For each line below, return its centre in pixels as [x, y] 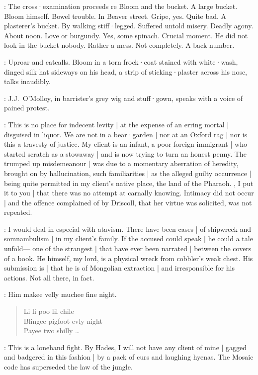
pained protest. [27, 108]
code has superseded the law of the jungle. [68, 367]
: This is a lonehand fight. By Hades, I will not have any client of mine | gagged [126, 347]
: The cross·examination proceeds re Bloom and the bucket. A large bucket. [121, 6]
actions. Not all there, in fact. [49, 277]
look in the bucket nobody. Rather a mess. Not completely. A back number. [119, 45]
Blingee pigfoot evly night [63, 321]
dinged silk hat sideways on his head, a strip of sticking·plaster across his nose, [126, 71]
